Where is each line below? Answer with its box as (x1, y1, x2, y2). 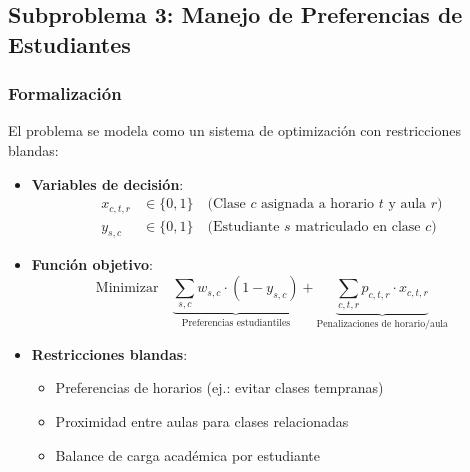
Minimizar (95, 281, 159, 296)
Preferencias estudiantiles (181, 318, 291, 329)
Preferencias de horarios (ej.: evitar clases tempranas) (55, 377, 384, 398)
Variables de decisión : (31, 173, 184, 194)
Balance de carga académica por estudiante (55, 444, 320, 465)
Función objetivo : (31, 254, 153, 275)
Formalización (8, 81, 122, 106)
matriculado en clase (295, 219, 421, 234)
